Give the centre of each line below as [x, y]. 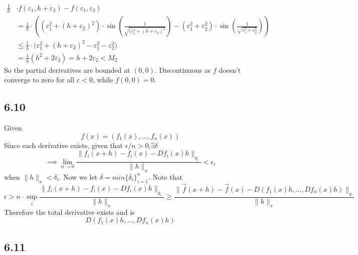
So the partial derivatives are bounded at [67, 70]
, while [103, 80]
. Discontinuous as [183, 70]
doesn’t [230, 70]
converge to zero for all [39, 80]
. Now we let [78, 176]
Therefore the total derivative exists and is [69, 212]
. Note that [165, 176]
